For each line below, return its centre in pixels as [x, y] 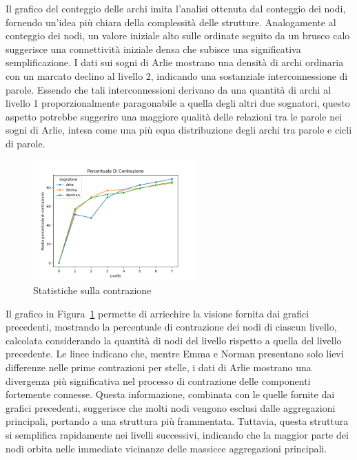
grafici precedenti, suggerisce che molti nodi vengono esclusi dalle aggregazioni [171, 407]
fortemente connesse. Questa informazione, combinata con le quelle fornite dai [170, 394]
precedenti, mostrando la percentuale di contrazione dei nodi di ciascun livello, [171, 327]
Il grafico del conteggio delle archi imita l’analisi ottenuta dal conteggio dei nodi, [176, 8]
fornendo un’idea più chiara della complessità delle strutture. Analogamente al [171, 22]
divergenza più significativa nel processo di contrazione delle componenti [158, 380]
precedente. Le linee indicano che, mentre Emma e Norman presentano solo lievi [175, 354]
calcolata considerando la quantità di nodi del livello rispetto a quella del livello [174, 340]
